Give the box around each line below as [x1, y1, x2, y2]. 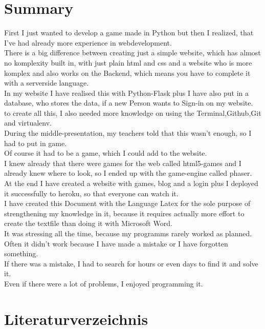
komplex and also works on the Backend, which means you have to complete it [4, 67, 251, 78]
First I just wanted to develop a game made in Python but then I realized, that [4, 27, 254, 38]
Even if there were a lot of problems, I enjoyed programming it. [4, 278, 203, 289]
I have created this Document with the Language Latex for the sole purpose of [4, 198, 251, 209]
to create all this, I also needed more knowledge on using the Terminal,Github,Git [4, 107, 261, 118]
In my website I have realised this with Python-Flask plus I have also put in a [4, 87, 249, 98]
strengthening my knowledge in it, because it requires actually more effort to [4, 208, 245, 218]
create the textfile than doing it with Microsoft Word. [4, 218, 172, 229]
